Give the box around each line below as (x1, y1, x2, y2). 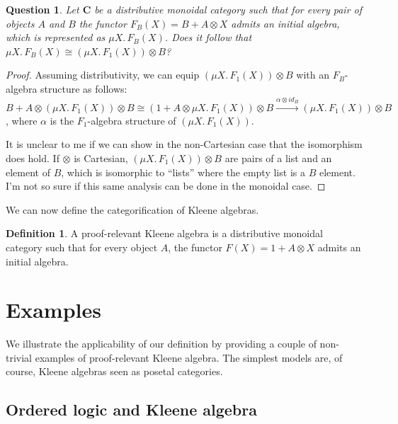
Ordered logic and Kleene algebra (6, 399, 257, 420)
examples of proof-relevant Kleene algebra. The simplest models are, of (35, 350, 343, 365)
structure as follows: (40, 81, 127, 96)
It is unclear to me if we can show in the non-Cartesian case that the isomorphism (6, 137, 363, 151)
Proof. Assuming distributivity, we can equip (6, 67, 200, 82)
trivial (6, 350, 33, 365)
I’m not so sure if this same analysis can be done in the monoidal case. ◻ (6, 178, 326, 193)
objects (6, 16, 35, 30)
